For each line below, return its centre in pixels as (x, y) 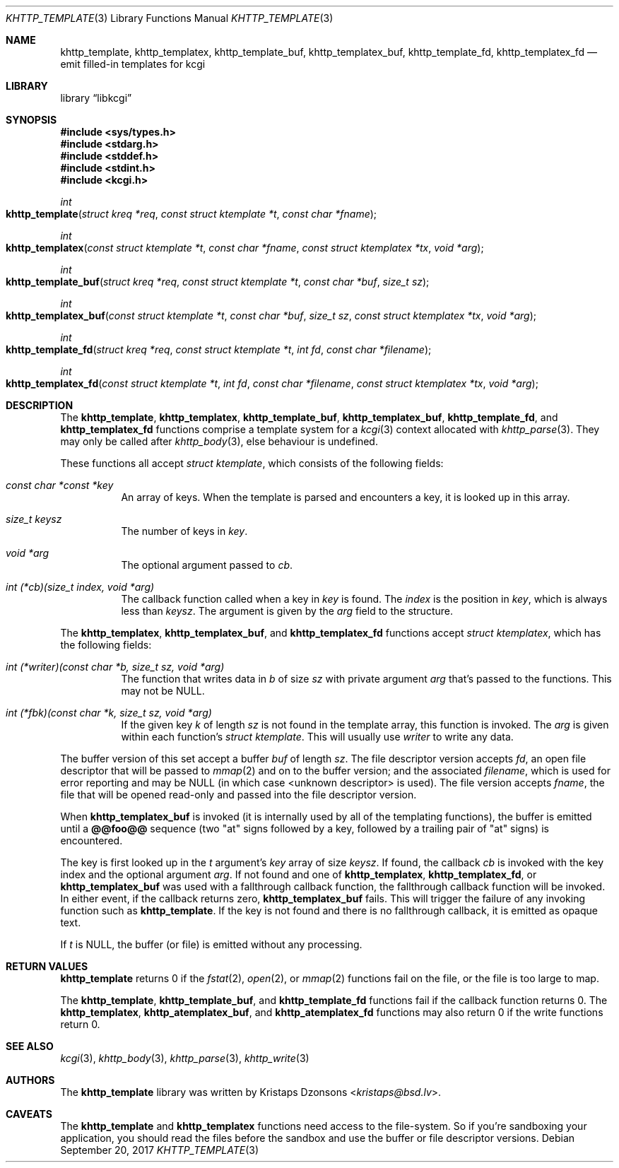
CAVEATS (29, 1114)
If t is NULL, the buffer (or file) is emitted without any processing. (211, 944)
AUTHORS (30, 1080)
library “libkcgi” (96, 98)
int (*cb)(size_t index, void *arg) (80, 587)
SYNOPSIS (31, 120)
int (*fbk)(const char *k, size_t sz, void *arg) (109, 713)
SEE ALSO (30, 1046)
